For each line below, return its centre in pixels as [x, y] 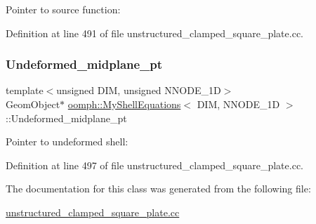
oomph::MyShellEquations [124, 104]
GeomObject [33, 104]
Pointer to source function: [63, 9]
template [25, 90]
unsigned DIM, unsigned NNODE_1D [139, 90]
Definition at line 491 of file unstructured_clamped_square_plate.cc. [155, 33]
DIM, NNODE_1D [238, 104]
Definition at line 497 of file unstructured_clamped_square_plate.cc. [155, 165]
